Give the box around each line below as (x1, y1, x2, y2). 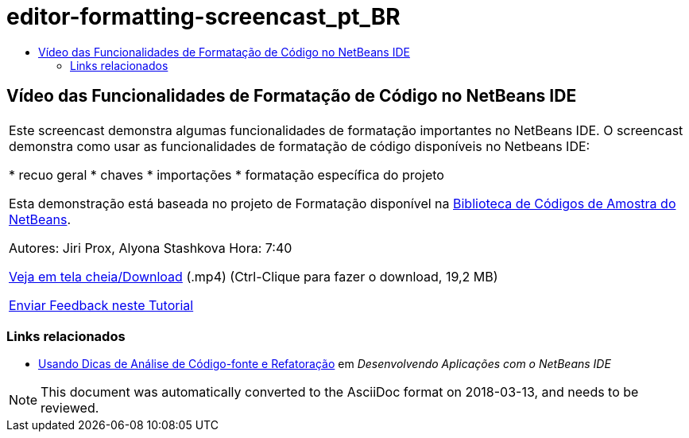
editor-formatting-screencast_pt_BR (6, 3, 401, 30)
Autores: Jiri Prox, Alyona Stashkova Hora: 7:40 (9, 239, 292, 256)
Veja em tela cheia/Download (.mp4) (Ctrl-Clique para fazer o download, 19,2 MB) (9, 268, 498, 285)
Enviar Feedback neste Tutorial (9, 297, 194, 313)
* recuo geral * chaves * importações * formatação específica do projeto (9, 166, 444, 183)
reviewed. (41, 400, 99, 417)
